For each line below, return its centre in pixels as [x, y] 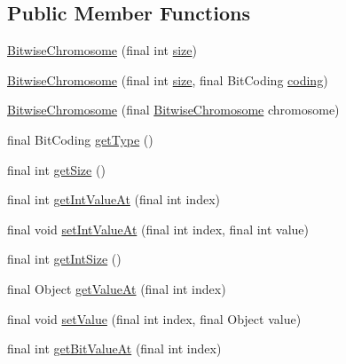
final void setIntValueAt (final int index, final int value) [158, 229]
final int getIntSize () [64, 259]
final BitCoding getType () [80, 139]
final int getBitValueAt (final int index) [114, 348]
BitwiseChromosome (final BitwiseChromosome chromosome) [173, 110]
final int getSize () [56, 169]
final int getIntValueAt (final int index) [114, 199]
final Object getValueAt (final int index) [117, 288]
